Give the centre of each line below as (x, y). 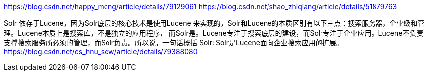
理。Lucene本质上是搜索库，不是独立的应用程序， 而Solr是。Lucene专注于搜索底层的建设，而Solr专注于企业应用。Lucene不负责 (214, 33)
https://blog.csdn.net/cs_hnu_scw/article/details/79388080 (101, 52)
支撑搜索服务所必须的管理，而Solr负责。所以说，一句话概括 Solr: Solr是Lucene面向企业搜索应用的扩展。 (174, 43)
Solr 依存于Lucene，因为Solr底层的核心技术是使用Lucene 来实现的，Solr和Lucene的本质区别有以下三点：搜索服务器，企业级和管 (214, 23)
